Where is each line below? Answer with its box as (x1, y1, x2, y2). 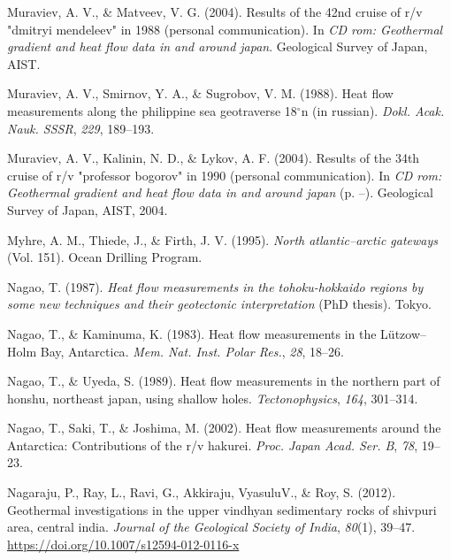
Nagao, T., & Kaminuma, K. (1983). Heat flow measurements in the (7, 324, 377, 342)
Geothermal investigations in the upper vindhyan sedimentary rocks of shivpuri (7, 500, 437, 518)
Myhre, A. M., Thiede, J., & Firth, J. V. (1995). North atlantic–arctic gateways (7, 230, 438, 249)
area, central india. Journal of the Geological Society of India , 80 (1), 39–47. (7, 518, 416, 536)
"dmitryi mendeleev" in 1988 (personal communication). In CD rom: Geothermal (7, 19, 443, 38)
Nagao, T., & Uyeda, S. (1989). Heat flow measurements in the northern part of (7, 372, 440, 390)
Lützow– (380, 324, 427, 342)
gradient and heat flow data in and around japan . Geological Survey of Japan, (7, 37, 428, 56)
